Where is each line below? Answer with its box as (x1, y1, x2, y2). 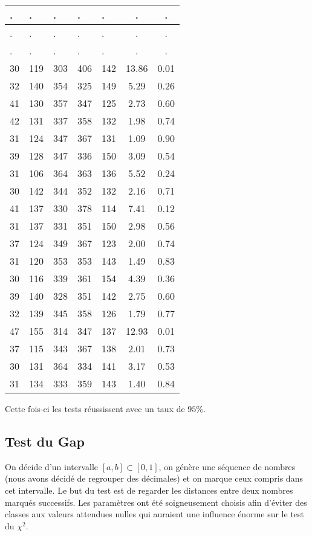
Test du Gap (5, 431, 85, 450)
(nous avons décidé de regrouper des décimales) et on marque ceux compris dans (5, 472, 303, 485)
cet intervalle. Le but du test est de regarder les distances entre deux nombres (5, 483, 293, 496)
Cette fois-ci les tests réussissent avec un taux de (5, 402, 185, 415)
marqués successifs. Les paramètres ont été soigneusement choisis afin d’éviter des (5, 496, 307, 508)
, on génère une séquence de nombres (158, 460, 296, 473)
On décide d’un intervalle (5, 460, 99, 473)
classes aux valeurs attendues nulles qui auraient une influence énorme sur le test (5, 508, 305, 520)
